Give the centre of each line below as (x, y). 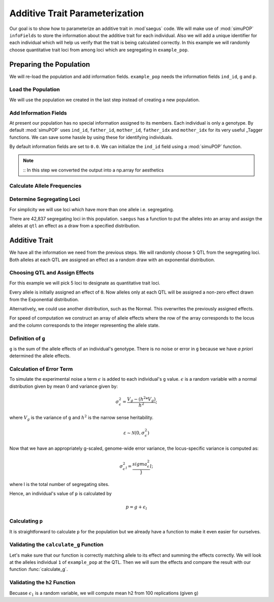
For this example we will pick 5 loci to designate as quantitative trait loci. (85, 283)
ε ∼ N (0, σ (134, 433)
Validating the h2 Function (42, 583)
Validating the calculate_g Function (56, 544)
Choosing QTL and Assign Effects (52, 273)
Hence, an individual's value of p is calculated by (60, 494)
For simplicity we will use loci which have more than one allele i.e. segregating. (92, 209)
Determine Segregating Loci (45, 199)
